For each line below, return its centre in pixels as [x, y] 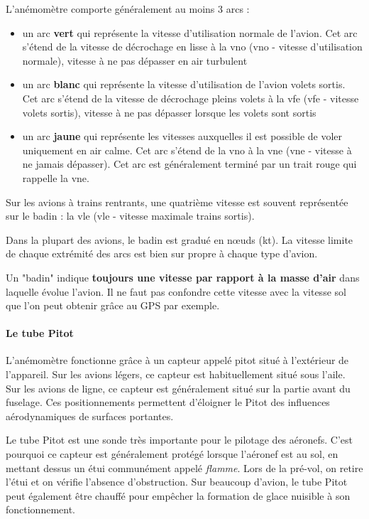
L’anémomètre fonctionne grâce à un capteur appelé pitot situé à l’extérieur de [177, 360]
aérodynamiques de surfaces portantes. [90, 416]
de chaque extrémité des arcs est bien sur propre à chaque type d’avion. [162, 253]
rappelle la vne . [56, 177]
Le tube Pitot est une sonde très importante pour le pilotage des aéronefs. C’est [180, 440]
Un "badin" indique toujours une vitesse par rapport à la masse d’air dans [183, 277]
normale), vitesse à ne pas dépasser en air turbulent [135, 60]
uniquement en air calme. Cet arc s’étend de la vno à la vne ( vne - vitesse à [187, 150]
